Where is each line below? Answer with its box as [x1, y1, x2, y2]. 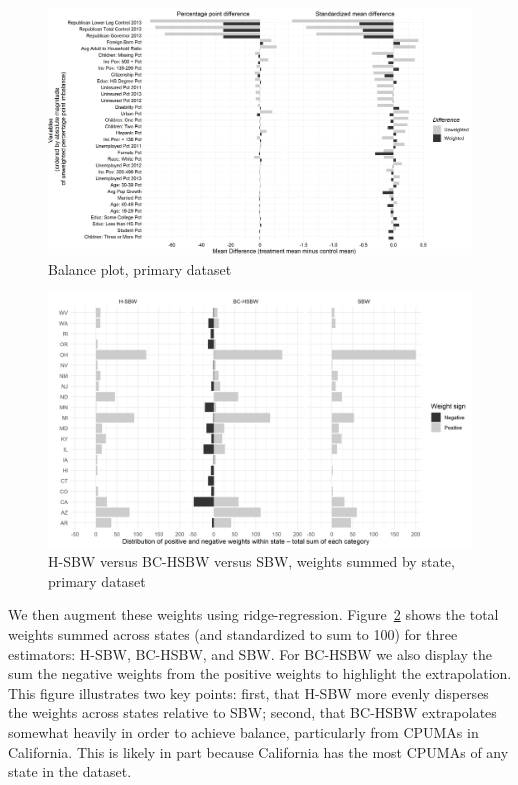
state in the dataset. [8, 761, 132, 782]
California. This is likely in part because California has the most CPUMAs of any [8, 741, 509, 762]
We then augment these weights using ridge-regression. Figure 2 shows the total [8, 604, 499, 625]
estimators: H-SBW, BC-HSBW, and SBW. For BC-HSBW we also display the [8, 643, 492, 664]
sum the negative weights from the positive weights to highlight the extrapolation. [8, 663, 512, 684]
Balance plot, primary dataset [48, 258, 232, 279]
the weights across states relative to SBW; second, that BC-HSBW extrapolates [8, 702, 497, 723]
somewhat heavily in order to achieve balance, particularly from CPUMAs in [8, 721, 479, 742]
